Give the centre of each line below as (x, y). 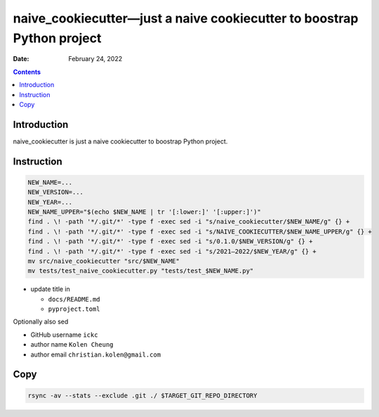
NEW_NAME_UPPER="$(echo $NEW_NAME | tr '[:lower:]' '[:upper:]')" (144, 212)
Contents (27, 72)
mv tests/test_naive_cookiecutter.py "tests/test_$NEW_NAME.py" (141, 271)
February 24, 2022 (95, 59)
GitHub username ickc (64, 335)
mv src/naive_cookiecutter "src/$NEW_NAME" (104, 261)
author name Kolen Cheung (72, 345)
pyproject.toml (74, 309)
